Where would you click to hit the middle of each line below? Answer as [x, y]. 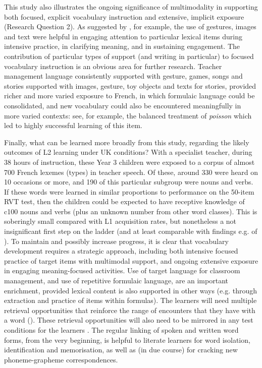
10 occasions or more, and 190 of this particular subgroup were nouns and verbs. [129, 182]
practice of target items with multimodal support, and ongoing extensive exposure [131, 260]
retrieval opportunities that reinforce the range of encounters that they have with [130, 310]
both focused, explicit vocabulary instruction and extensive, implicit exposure [124, 16]
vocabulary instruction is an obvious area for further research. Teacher [113, 66]
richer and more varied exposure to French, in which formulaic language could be [129, 96]
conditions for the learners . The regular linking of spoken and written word [121, 330]
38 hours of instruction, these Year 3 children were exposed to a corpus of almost [129, 162]
